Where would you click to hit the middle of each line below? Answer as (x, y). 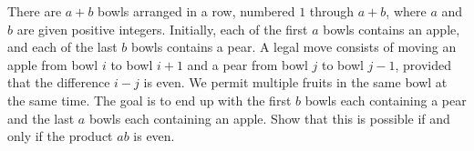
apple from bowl (53, 64)
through (332, 11)
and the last (41, 118)
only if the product (60, 136)
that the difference (59, 82)
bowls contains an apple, (392, 29)
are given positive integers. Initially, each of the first (162, 29)
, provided (423, 64)
